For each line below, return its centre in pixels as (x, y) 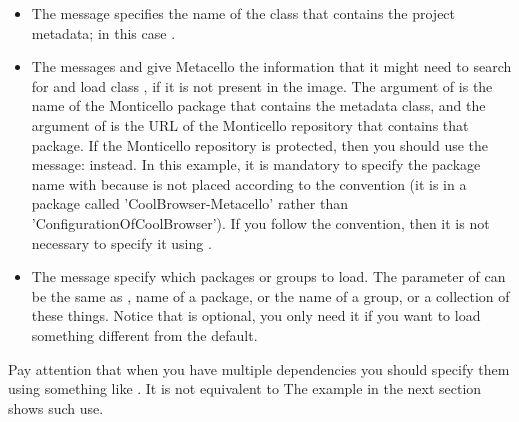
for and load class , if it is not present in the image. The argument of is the (262, 85)
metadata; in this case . (103, 32)
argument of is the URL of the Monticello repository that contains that (250, 124)
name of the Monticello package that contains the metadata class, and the (258, 105)
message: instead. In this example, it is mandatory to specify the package (256, 164)
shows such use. (56, 407)
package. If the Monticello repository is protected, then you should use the (259, 144)
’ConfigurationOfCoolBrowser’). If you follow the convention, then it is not (260, 222)
